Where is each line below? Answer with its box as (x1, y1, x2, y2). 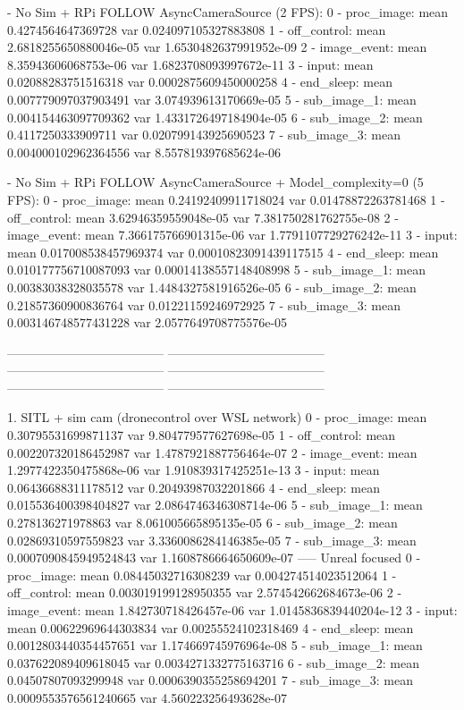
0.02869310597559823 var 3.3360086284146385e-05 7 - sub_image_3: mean (7, 530, 417, 549)
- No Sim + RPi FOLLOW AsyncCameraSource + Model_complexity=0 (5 (7, 173, 424, 191)
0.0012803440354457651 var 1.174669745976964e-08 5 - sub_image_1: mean (7, 636, 423, 655)
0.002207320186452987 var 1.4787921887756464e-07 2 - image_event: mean (7, 443, 418, 461)
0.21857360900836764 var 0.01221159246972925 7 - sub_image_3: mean (7, 295, 401, 314)
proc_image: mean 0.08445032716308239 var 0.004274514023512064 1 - (7, 565, 397, 584)
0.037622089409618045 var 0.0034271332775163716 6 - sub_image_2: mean (7, 653, 419, 672)
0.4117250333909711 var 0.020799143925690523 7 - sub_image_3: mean (7, 125, 401, 144)
